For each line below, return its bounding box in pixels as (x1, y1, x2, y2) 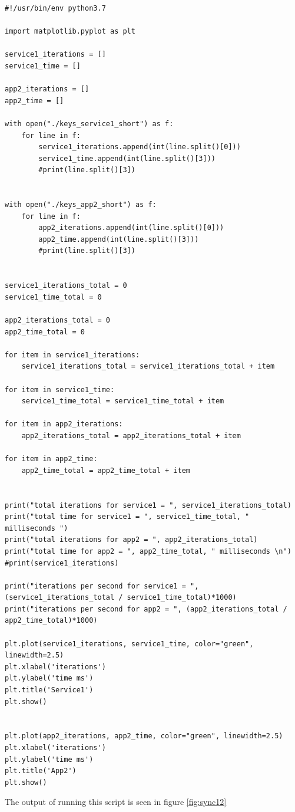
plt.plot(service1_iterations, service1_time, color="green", (5, 639, 254, 648)
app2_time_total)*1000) (5, 616, 98, 625)
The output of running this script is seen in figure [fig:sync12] (5, 795, 227, 808)
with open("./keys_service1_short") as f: (5, 119, 174, 128)
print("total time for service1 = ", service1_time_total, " (5, 512, 250, 521)
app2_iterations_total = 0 (5, 316, 110, 325)
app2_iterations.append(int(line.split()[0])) (38, 223, 224, 232)
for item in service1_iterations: (5, 350, 140, 359)
